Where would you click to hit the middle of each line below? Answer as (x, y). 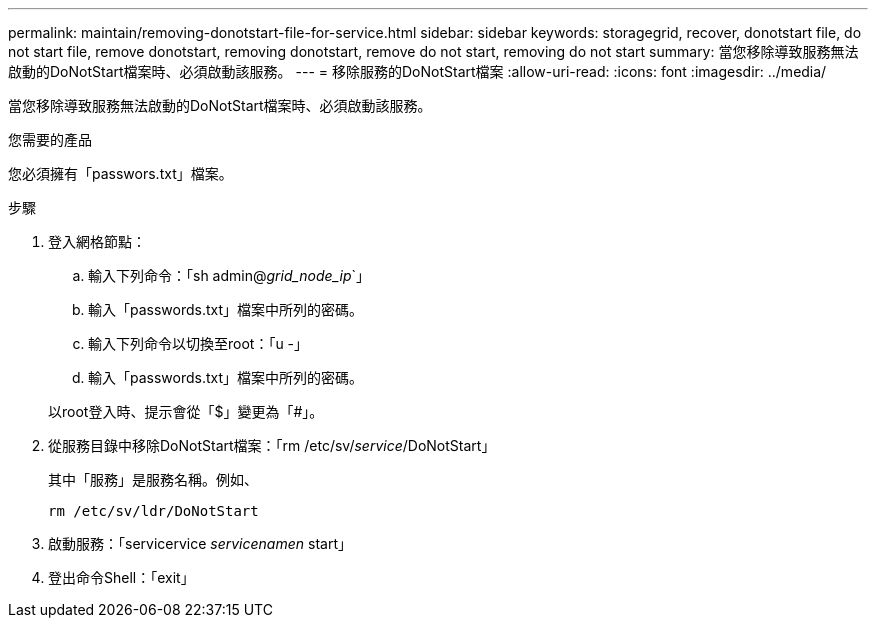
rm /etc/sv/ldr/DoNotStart (153, 511)
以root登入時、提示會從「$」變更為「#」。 (186, 411)
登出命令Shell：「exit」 (121, 577)
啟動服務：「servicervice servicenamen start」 (200, 543)
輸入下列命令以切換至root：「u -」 (198, 343)
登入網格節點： (97, 241)
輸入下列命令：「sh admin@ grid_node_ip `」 (229, 275)
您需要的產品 (50, 139)
